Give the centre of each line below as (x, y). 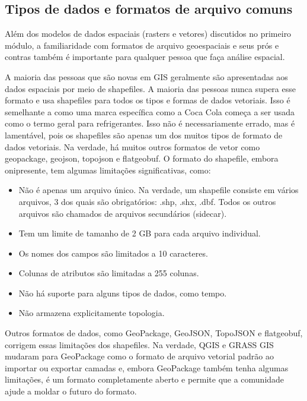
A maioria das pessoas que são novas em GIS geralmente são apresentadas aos (146, 76)
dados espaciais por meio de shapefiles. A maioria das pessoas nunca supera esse (150, 88)
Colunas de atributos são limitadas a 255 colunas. (109, 273)
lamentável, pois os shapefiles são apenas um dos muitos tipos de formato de (144, 135)
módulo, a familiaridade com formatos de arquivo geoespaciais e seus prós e (142, 45)
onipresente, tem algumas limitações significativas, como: (108, 170)
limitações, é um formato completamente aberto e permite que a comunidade (145, 379)
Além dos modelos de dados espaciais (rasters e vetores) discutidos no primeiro (148, 34)
